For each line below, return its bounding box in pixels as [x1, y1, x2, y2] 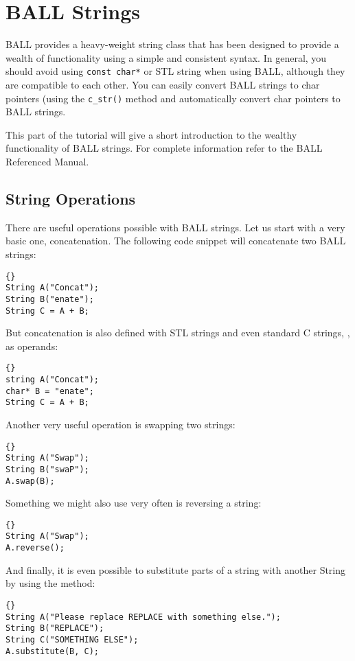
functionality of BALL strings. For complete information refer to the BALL [5, 141, 323, 155]
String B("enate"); [5, 294, 94, 304]
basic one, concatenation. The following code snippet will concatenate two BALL [5, 233, 346, 248]
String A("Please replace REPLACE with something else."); [5, 612, 281, 622]
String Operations [5, 187, 136, 209]
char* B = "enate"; [5, 386, 94, 396]
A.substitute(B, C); [5, 646, 100, 656]
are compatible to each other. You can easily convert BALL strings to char [5, 77, 320, 91]
